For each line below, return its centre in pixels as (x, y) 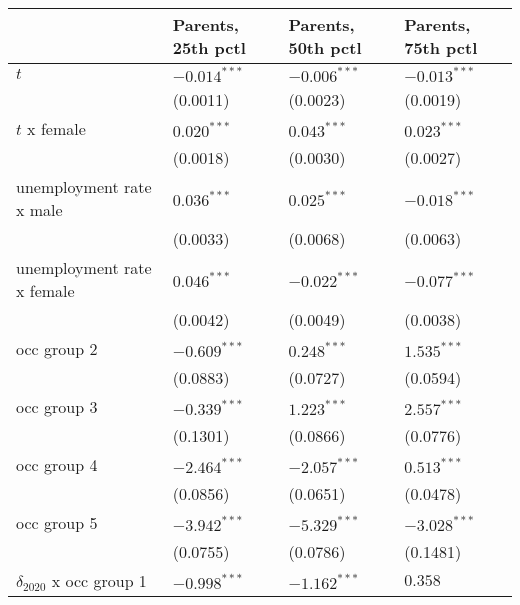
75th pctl (441, 47)
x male (39, 209)
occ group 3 (57, 406)
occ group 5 (57, 522)
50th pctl (325, 47)
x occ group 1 (99, 580)
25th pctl (209, 47)
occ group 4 (57, 464)
